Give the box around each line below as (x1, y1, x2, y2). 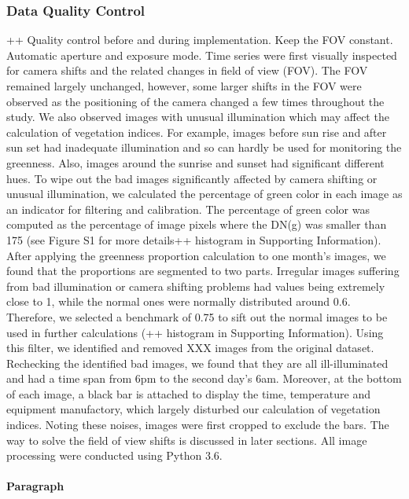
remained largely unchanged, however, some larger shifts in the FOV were (6, 78, 362, 94)
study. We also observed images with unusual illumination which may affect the (6, 108, 389, 125)
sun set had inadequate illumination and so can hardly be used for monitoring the (6, 139, 402, 156)
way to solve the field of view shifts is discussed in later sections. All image (6, 431, 367, 448)
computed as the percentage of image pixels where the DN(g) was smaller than (6, 216, 387, 233)
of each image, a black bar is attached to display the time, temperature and (6, 385, 371, 402)
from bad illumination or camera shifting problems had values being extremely (6, 277, 385, 294)
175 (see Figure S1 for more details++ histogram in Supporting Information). (6, 231, 381, 248)
